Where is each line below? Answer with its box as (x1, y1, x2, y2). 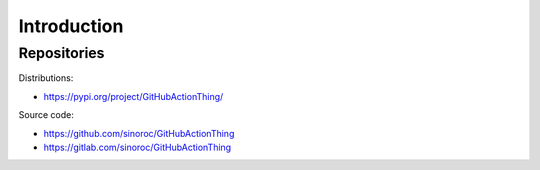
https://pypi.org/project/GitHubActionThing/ (43, 90, 224, 102)
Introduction (18, 15, 124, 37)
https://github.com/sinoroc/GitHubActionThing (43, 127, 235, 139)
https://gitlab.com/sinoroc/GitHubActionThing (43, 141, 232, 153)
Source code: (18, 109, 74, 121)
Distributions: (18, 72, 74, 84)
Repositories (18, 44, 105, 62)
